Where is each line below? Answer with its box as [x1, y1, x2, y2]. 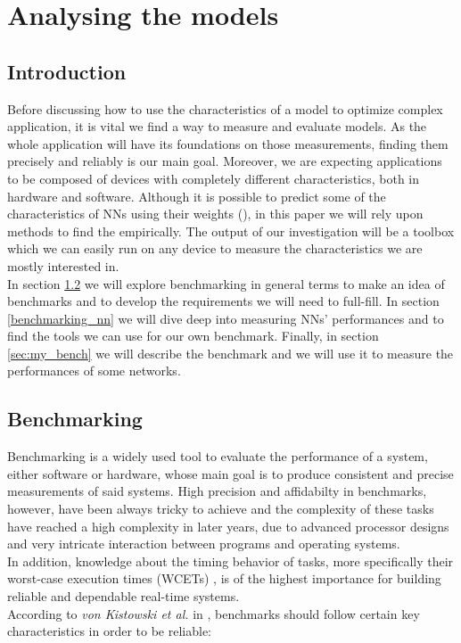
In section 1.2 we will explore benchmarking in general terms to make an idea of [7, 274, 445, 293]
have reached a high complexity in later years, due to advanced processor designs [7, 516, 449, 535]
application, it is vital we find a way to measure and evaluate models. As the [7, 117, 427, 136]
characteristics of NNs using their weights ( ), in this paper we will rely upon [7, 204, 424, 223]
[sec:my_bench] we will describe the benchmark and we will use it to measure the [7, 343, 454, 362]
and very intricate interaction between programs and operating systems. [7, 534, 400, 553]
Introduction [7, 57, 127, 85]
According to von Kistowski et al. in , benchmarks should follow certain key [7, 604, 420, 622]
